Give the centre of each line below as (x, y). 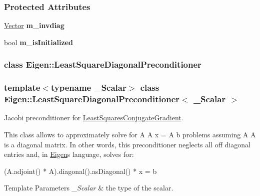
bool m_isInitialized (39, 42)
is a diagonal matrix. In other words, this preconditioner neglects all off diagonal (127, 144)
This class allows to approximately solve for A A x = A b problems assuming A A (130, 134)
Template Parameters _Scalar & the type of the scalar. (89, 188)
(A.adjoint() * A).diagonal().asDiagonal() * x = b (80, 171)
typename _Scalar (88, 87)
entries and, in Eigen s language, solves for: (69, 154)
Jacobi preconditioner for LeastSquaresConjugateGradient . (94, 118)
